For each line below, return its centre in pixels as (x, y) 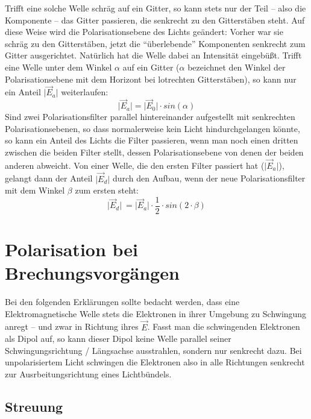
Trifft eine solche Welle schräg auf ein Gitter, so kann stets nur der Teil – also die (155, 8)
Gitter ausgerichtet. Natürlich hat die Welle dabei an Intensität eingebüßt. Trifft (153, 55)
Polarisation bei (72, 249)
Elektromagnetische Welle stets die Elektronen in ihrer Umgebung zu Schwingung (156, 313)
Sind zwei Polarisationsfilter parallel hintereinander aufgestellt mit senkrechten (150, 117)
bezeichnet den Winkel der (237, 67)
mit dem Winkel (35, 190)
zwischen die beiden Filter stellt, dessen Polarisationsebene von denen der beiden (154, 152)
